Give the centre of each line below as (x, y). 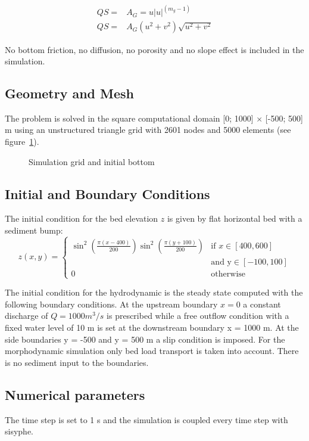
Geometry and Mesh (70, 93)
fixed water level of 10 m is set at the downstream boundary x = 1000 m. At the (152, 327)
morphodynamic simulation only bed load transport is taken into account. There (152, 351)
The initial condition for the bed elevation (82, 218)
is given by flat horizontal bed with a (235, 218)
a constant (262, 304)
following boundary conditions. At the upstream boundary (111, 304)
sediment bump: (34, 230)
